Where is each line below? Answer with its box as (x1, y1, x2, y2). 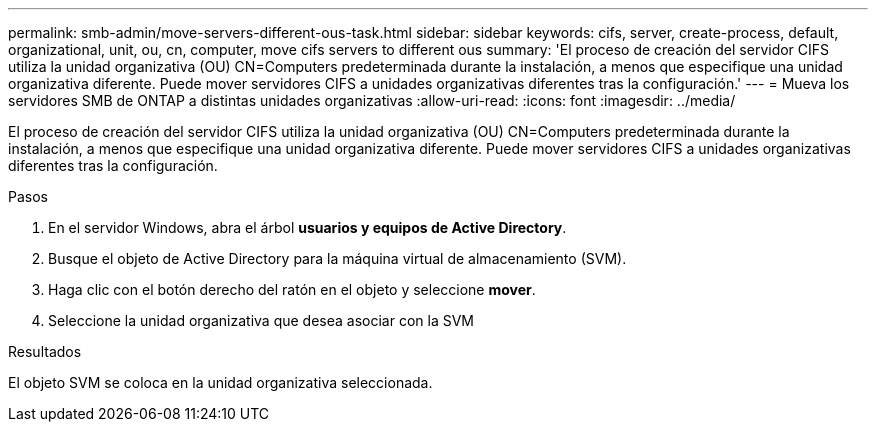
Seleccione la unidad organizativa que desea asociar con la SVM (48, 312, 474, 329)
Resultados (8, 343, 82, 360)
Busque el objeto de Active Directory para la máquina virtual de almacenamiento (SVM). (48, 250, 627, 267)
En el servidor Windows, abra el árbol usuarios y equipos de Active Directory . (48, 219, 567, 236)
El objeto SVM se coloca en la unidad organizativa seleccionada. (8, 374, 433, 391)
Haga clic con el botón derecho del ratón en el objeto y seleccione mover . (48, 281, 536, 298)
